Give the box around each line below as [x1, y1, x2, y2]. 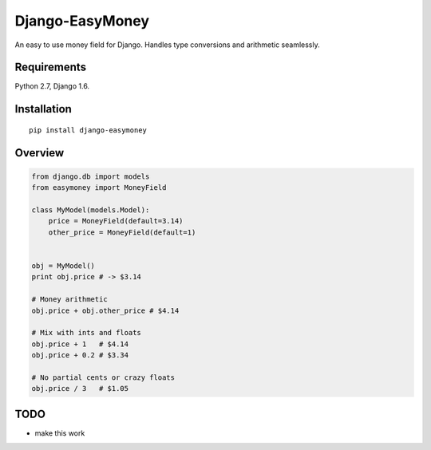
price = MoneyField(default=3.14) [48, 216, 184, 226]
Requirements [14, 61, 87, 74]
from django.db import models [31, 172, 150, 181]
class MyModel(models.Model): [31, 206, 150, 215]
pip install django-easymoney [29, 125, 148, 135]
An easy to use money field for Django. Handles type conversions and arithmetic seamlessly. [14, 40, 321, 49]
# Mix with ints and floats [31, 328, 141, 337]
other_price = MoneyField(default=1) [48, 227, 196, 237]
